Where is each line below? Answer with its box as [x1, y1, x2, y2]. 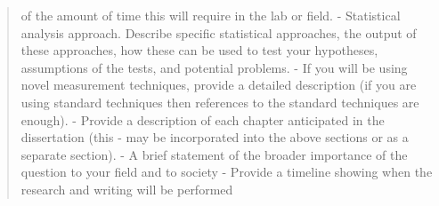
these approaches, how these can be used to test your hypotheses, [20, 41, 378, 59]
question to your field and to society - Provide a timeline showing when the [20, 162, 433, 181]
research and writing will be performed [20, 179, 233, 198]
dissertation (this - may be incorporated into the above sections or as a [20, 128, 409, 147]
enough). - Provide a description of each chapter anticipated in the [20, 110, 385, 129]
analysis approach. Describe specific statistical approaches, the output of [20, 23, 417, 42]
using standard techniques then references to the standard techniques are [20, 92, 419, 111]
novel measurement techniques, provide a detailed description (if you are [20, 75, 417, 94]
